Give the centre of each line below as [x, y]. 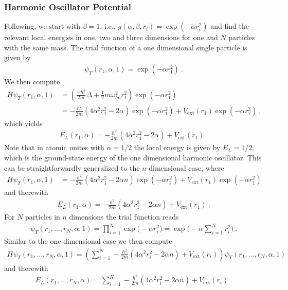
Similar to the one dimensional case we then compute [88, 240]
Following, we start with [42, 26]
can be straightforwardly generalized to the [72, 167]
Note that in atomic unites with [54, 147]
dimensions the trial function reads [124, 217]
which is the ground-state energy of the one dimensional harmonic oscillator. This [133, 158]
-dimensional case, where [185, 167]
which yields [23, 123]
